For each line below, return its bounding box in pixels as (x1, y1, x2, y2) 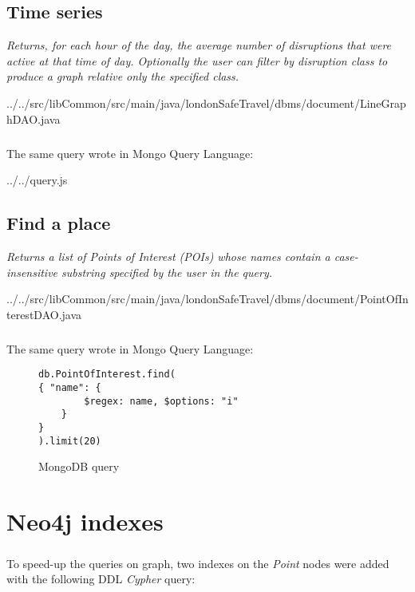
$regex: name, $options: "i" (84, 395, 239, 407)
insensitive (6, 263, 58, 280)
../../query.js (6, 172, 68, 188)
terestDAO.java (6, 306, 82, 322)
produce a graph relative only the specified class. (6, 68, 239, 85)
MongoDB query (38, 458, 120, 475)
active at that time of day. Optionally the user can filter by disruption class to (6, 52, 388, 69)
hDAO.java (6, 110, 61, 127)
